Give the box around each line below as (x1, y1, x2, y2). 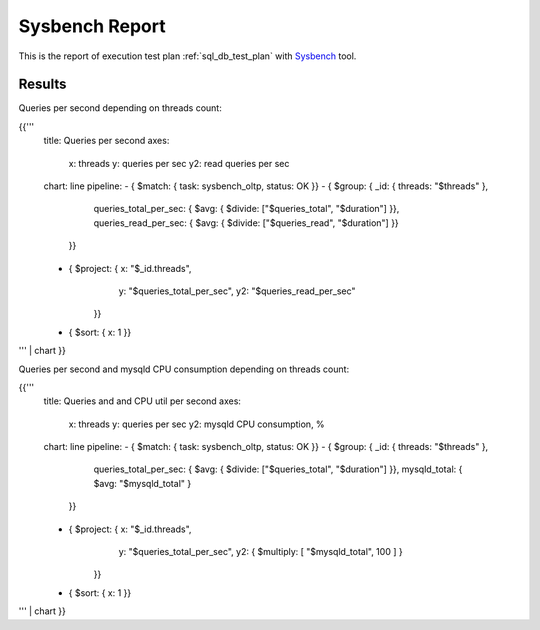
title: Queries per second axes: (43, 135, 170, 147)
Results (18, 76, 67, 93)
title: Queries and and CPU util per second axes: (43, 395, 242, 407)
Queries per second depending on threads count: (18, 102, 222, 114)
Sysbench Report (18, 15, 166, 37)
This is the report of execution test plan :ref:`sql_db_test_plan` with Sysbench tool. (18, 50, 357, 62)
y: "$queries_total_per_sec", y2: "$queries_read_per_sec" (118, 285, 356, 297)
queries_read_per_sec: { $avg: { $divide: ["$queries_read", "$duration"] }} (93, 216, 399, 229)
